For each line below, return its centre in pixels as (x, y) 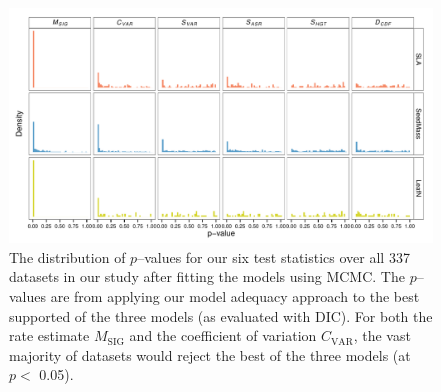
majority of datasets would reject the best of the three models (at (210, 354)
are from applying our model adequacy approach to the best (235, 295)
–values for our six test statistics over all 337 (273, 256)
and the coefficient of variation (223, 335)
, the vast (382, 335)
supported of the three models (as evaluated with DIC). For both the (221, 315)
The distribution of (67, 256)
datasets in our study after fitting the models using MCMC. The (207, 276)
